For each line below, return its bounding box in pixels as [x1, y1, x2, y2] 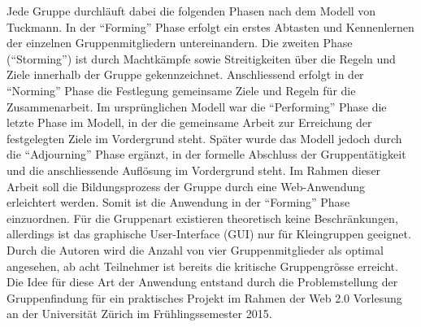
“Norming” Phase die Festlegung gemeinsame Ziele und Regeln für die [7, 81, 356, 98]
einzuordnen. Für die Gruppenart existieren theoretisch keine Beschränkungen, [7, 209, 398, 226]
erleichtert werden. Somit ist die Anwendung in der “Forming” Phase [7, 194, 350, 211]
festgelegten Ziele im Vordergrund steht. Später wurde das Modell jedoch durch [7, 129, 402, 146]
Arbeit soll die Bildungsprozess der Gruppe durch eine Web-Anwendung [7, 177, 366, 194]
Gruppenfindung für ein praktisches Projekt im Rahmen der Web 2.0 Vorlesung [7, 289, 402, 306]
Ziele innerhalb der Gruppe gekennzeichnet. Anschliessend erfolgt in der [7, 66, 364, 83]
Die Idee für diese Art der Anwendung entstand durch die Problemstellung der [7, 273, 398, 290]
